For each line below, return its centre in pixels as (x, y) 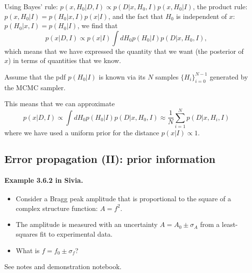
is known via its (122, 76)
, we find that (97, 25)
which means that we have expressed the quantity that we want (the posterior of (124, 51)
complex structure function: (57, 208)
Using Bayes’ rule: (31, 6)
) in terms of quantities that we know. (65, 60)
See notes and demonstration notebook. (63, 266)
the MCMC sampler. (35, 87)
